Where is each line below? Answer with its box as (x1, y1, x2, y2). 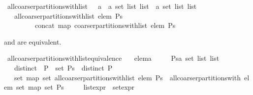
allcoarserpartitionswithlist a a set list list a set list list (7, 1, 197, 11)
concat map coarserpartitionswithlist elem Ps (34, 20, 176, 30)
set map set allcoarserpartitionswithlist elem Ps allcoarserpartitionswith (14, 72, 241, 82)
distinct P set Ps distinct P (14, 62, 113, 72)
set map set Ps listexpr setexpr (16, 82, 135, 92)
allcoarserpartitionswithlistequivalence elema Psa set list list (7, 53, 220, 63)
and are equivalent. (4, 36, 62, 47)
